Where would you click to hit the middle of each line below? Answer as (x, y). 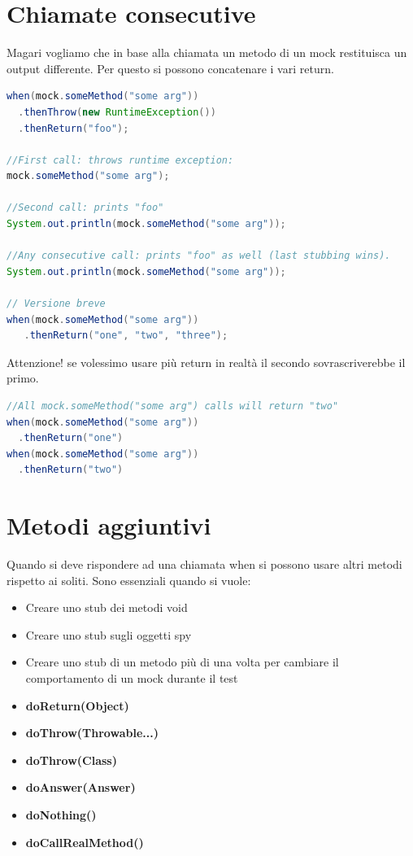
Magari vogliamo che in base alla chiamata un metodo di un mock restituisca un (207, 52)
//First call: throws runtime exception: (120, 160)
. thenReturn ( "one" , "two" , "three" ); (126, 336)
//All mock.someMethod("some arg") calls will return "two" (173, 406)
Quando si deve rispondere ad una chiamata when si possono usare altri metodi (204, 564)
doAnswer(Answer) (80, 787)
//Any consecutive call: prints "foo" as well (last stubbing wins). (199, 256)
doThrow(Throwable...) (92, 733)
